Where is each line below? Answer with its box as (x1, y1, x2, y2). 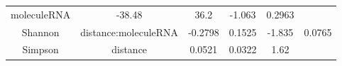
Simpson (22, 42, 59, 57)
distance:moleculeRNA (80, 24, 179, 39)
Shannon (21, 24, 60, 39)
